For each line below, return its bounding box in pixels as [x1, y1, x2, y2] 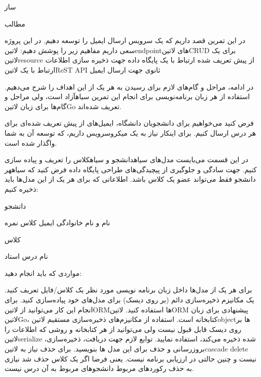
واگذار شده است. [5, 137, 57, 148]
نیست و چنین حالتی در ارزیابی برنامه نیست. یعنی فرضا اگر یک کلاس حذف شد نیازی [5, 353, 256, 363]
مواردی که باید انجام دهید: [5, 267, 82, 278]
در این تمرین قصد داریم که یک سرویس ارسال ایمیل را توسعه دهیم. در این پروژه [5, 35, 245, 46]
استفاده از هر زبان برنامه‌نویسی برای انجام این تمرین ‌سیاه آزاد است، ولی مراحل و [5, 91, 250, 102]
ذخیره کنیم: [5, 183, 39, 194]
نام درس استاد [5, 251, 48, 261]
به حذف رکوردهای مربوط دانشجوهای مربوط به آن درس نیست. [5, 363, 194, 373]
